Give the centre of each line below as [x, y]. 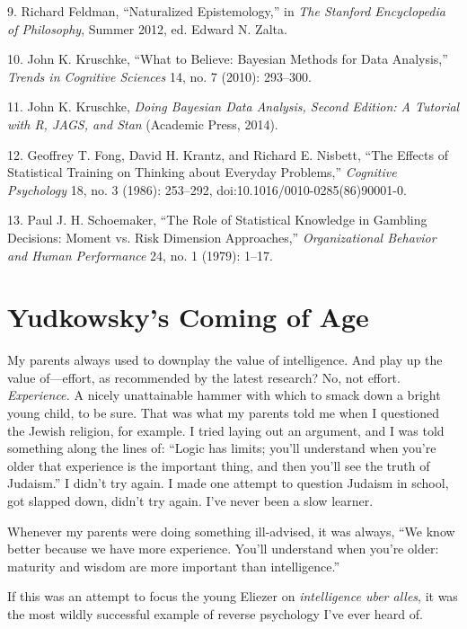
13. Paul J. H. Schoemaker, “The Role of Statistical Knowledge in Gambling [217, 220]
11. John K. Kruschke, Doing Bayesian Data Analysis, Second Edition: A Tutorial [233, 106]
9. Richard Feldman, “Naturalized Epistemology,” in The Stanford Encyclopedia [226, 11]
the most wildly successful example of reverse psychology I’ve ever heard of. [215, 613]
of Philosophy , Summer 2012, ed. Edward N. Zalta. [147, 28]
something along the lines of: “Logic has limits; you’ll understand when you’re [222, 448]
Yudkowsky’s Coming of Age [188, 317]
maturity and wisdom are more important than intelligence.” [174, 566]
